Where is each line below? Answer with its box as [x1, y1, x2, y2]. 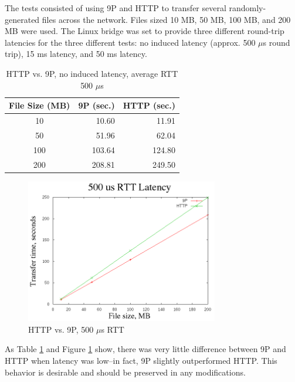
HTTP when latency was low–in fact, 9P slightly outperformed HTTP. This [5, 354, 277, 366]
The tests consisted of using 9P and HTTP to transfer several [5, 2, 226, 13]
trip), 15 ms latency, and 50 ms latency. [5, 48, 147, 60]
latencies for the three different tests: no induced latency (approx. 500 [5, 36, 256, 48]
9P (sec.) [78, 99, 115, 111]
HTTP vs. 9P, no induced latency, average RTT [6, 67, 178, 79]
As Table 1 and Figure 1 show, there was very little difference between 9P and [5, 343, 286, 355]
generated [5, 13, 40, 25]
